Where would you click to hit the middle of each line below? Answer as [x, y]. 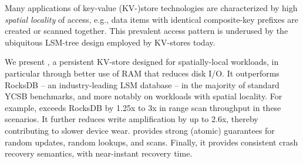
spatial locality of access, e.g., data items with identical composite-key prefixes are [152, 19]
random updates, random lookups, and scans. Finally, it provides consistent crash [151, 142]
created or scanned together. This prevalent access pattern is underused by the [147, 31]
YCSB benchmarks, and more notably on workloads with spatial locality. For [144, 96]
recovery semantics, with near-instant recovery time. [99, 153]
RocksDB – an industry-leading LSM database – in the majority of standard [142, 84]
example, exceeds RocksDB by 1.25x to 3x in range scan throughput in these [143, 107]
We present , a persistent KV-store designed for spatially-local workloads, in [142, 62]
